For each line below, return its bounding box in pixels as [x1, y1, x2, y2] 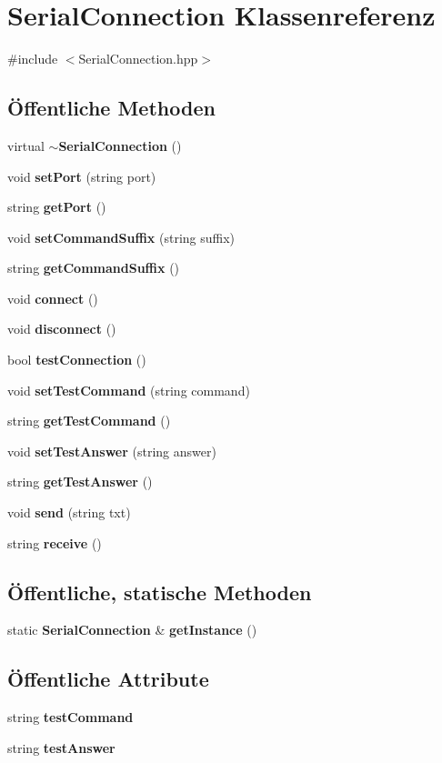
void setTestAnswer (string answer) [7, 441, 216, 460]
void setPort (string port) [7, 166, 156, 186]
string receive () [7, 533, 102, 552]
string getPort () [7, 197, 106, 216]
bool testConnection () [7, 350, 146, 369]
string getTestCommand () [7, 411, 171, 430]
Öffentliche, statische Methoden [7, 577, 312, 606]
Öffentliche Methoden [7, 94, 216, 122]
